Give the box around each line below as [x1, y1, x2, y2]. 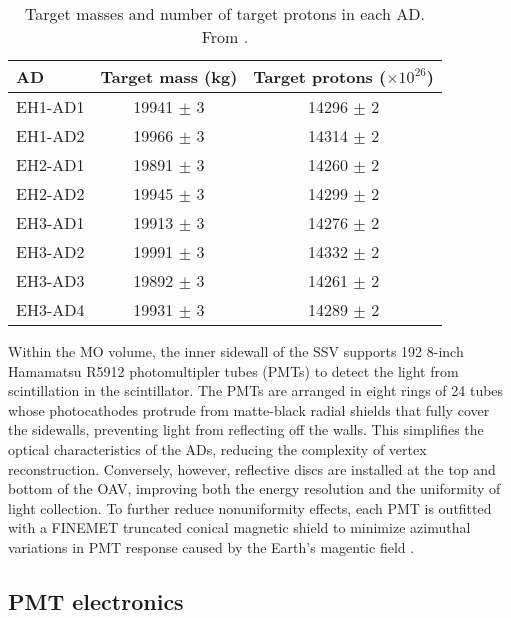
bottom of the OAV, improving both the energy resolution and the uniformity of [8, 478, 501, 499]
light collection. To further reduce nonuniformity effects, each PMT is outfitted [8, 497, 492, 518]
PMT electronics [8, 585, 184, 616]
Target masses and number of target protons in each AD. [25, 2, 425, 25]
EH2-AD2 [16, 182, 85, 205]
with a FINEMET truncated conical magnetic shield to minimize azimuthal [8, 517, 471, 538]
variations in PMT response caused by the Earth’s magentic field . [8, 536, 415, 557]
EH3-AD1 [16, 211, 85, 234]
